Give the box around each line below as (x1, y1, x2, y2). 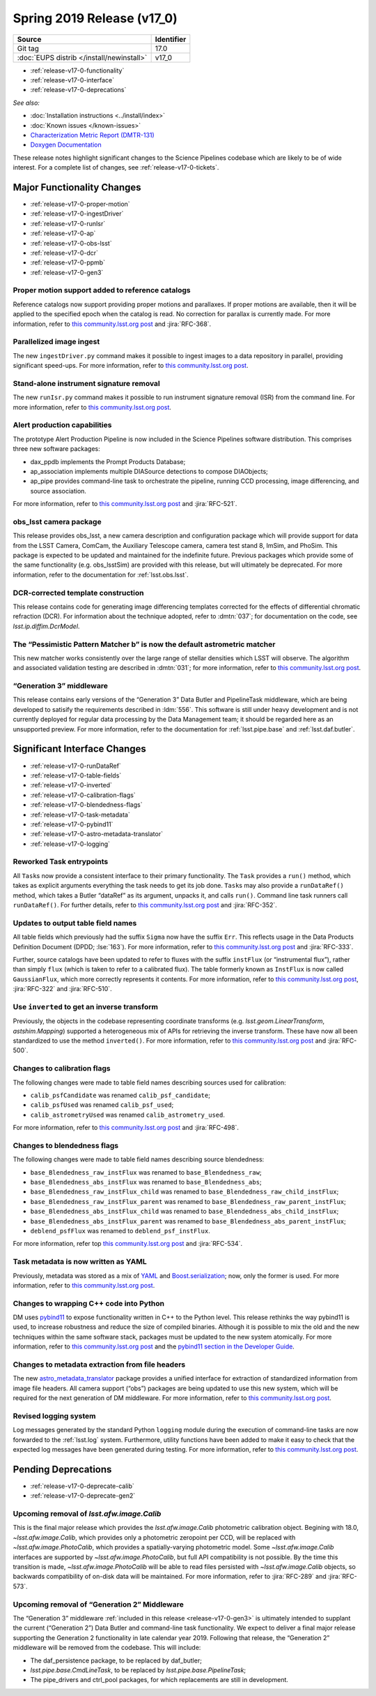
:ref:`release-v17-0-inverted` (30, 781, 113, 789)
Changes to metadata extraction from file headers (13, 1360, 186, 1369)
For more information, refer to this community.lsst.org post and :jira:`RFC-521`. (13, 500, 237, 508)
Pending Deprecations (13, 1463, 112, 1475)
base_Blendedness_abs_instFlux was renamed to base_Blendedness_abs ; (30, 1178, 262, 1187)
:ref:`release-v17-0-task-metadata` (30, 810, 130, 819)
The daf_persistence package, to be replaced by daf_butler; (30, 1656, 202, 1665)
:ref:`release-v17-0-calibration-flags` (30, 791, 136, 799)
